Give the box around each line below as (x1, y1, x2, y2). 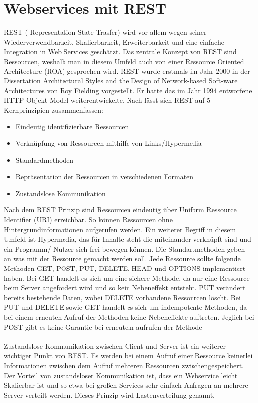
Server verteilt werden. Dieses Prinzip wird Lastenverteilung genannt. (4, 389, 215, 400)
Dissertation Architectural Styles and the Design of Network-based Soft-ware (4, 75, 238, 86)
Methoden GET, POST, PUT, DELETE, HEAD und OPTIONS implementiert (4, 263, 246, 273)
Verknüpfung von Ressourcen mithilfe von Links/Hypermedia (15, 138, 202, 148)
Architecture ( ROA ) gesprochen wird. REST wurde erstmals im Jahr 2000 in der (4, 66, 250, 76)
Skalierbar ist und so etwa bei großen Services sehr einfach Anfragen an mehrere (4, 380, 248, 390)
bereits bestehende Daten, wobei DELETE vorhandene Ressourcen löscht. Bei (4, 292, 241, 302)
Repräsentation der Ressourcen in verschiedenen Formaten (15, 171, 193, 182)
